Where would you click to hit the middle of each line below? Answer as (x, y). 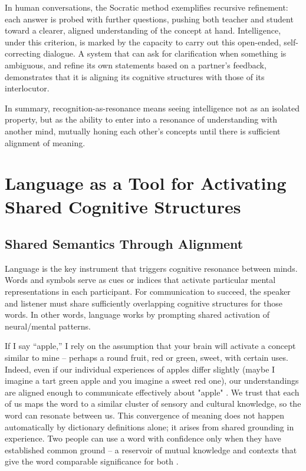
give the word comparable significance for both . (92, 461)
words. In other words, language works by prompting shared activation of (137, 314)
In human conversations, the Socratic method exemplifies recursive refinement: (147, 7)
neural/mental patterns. (48, 326)
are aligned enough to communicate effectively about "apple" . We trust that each (152, 392)
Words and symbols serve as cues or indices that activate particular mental (140, 280)
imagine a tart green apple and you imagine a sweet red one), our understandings (152, 381)
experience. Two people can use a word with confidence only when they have (143, 438)
